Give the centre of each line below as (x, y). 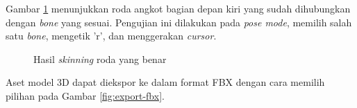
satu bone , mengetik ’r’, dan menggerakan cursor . (111, 36)
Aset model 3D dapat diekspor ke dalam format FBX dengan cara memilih (165, 82)
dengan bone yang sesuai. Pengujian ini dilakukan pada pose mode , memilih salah (179, 22)
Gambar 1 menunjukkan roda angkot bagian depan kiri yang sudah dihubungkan (178, 8)
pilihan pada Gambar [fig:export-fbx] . (85, 95)
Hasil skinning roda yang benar (100, 58)
